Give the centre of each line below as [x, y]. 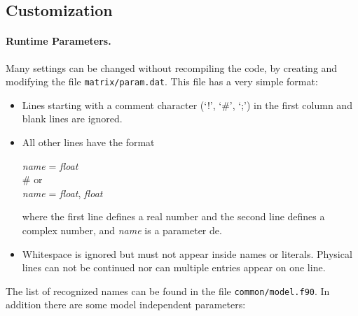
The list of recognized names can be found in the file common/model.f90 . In [168, 290]
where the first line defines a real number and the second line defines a [173, 216]
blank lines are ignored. [72, 118]
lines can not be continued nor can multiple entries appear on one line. [174, 267]
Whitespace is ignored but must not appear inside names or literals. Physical [187, 253]
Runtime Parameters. [58, 41]
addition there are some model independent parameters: [126, 304]
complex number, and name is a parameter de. [122, 230]
